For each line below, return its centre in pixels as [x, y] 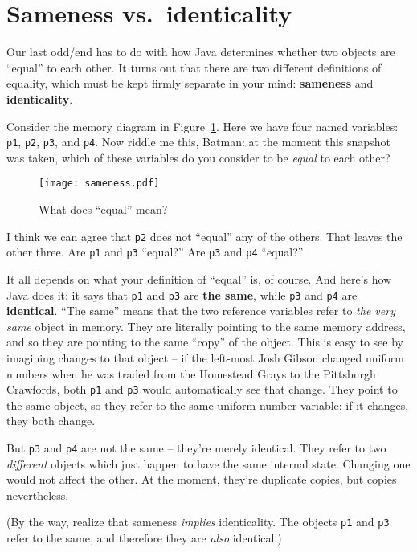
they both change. [51, 421]
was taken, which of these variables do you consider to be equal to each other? [198, 157]
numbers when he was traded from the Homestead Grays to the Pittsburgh [191, 373]
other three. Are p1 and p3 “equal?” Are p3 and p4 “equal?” [155, 252]
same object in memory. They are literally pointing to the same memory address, [206, 326]
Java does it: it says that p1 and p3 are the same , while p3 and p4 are [182, 294]
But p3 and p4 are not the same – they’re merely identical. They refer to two [196, 447]
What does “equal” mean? [103, 209]
